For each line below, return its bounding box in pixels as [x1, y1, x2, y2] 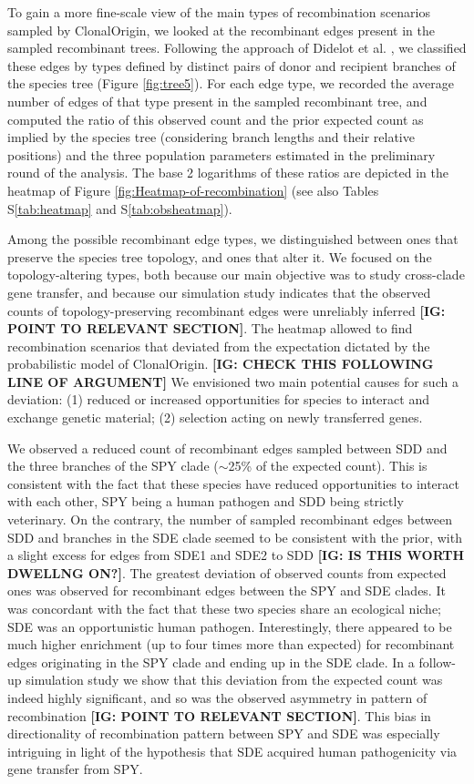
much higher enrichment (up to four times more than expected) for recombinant [7, 635, 455, 654]
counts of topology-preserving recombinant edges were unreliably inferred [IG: [7, 300, 446, 320]
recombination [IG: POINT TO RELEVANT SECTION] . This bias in [7, 706, 431, 725]
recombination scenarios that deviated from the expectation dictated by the [7, 336, 430, 355]
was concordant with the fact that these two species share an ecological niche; [7, 599, 441, 617]
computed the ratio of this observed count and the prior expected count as [7, 109, 424, 128]
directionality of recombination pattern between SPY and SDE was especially [7, 724, 440, 743]
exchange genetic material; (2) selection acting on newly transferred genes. [7, 408, 423, 427]
